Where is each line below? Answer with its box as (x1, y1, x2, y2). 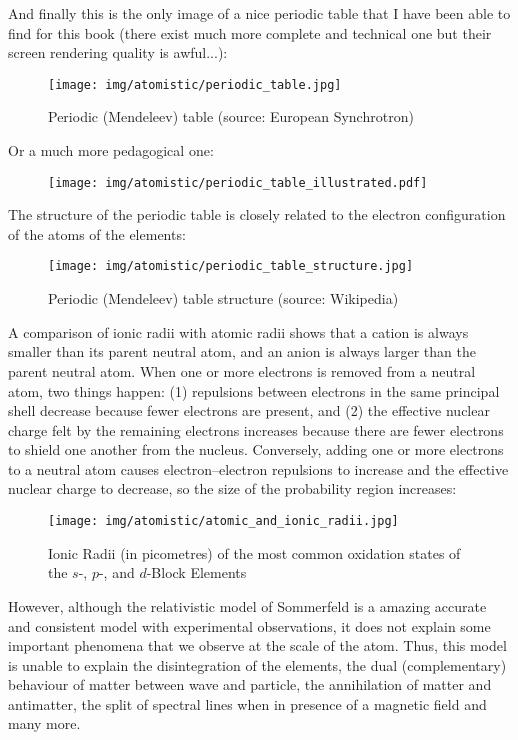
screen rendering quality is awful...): (8, 42, 228, 63)
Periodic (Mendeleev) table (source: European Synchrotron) (48, 106, 414, 127)
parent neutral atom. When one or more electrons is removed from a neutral (8, 360, 476, 381)
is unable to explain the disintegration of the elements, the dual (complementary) (8, 654, 507, 675)
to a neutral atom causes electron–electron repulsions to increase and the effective (8, 458, 509, 479)
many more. (8, 713, 81, 734)
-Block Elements (146, 562, 247, 583)
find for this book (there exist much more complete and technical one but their (8, 22, 492, 43)
